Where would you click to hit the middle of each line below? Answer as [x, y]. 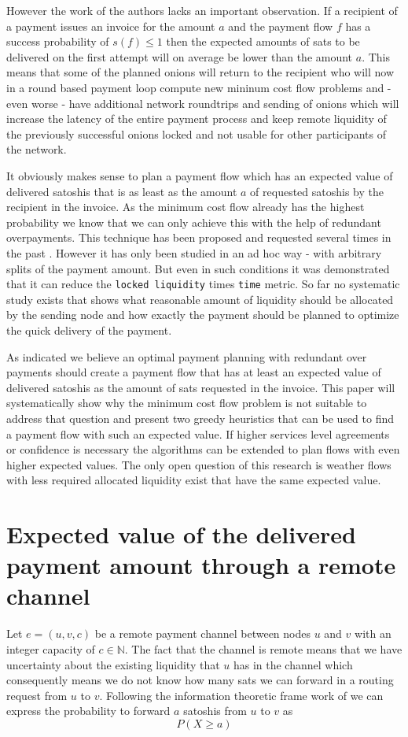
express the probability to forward [88, 711]
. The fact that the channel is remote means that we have [263, 648]
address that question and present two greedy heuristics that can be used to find [200, 418]
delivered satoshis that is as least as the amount [122, 191]
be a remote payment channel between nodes [202, 633]
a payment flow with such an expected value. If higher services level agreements [198, 433]
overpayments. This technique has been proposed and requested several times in [199, 237]
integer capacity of [51, 648]
